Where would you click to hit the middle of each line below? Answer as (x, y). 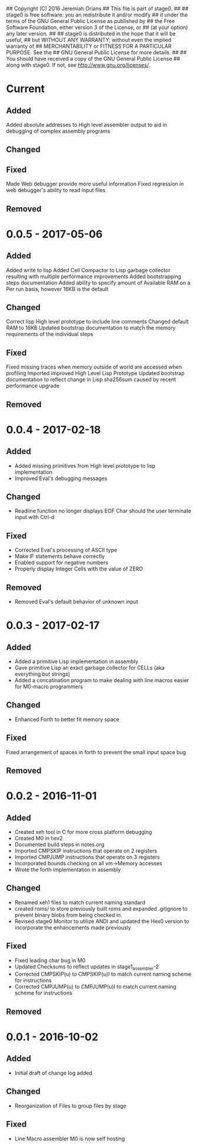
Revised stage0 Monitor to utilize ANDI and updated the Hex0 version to (102, 921)
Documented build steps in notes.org (59, 844)
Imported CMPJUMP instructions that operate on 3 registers (87, 857)
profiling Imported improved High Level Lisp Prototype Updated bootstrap (95, 373)
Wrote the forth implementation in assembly (68, 870)
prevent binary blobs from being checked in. (68, 915)
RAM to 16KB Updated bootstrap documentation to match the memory (91, 328)
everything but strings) (42, 674)
